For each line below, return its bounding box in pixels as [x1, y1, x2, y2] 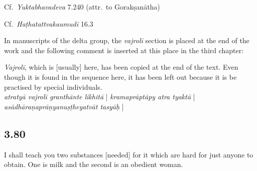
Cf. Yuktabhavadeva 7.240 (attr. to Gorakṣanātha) [4, 2, 160, 12]
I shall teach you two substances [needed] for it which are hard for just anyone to [4, 149, 253, 159]
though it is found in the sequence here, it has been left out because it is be [4, 71, 237, 82]
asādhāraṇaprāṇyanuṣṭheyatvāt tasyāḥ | [4, 101, 124, 111]
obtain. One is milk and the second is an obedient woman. [4, 159, 183, 169]
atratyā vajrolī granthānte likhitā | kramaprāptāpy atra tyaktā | [4, 91, 195, 102]
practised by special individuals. [4, 81, 102, 92]
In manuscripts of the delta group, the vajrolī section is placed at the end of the [4, 35, 249, 46]
